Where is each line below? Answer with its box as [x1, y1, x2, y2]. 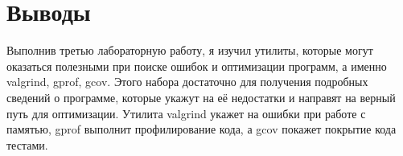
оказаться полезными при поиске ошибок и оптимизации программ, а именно [6, 57, 387, 74]
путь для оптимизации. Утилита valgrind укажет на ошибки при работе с [6, 105, 366, 121]
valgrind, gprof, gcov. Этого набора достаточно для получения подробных [6, 73, 368, 90]
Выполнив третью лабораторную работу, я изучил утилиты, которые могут [6, 42, 373, 59]
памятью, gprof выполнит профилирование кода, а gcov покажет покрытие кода [6, 121, 397, 138]
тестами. [6, 136, 48, 153]
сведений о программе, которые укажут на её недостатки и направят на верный [6, 88, 396, 105]
